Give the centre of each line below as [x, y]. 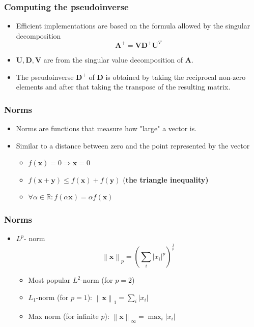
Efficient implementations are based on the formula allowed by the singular [133, 26]
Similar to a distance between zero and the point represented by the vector [133, 145]
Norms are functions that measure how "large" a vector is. [106, 128]
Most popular [49, 280]
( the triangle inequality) [166, 179]
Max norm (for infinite [63, 316]
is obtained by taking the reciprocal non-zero [176, 77]
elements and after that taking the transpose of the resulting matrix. [123, 87]
